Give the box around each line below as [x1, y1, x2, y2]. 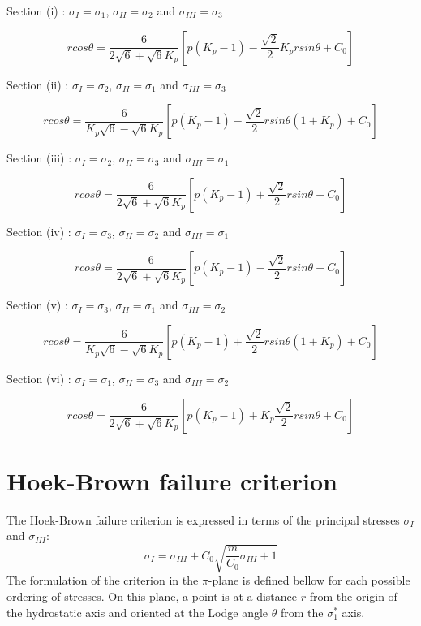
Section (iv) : [6, 222, 71, 240]
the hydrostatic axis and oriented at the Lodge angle [6, 603, 268, 620]
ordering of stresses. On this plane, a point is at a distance [6, 588, 298, 605]
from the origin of [309, 588, 397, 605]
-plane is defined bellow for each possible [208, 572, 410, 589]
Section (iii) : [6, 149, 72, 166]
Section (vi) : [6, 369, 71, 386]
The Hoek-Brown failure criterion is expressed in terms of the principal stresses [6, 511, 400, 528]
